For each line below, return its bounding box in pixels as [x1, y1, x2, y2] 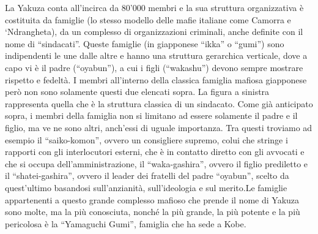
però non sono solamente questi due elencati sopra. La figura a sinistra [5, 85, 270, 98]
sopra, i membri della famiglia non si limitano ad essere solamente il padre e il [5, 109, 298, 122]
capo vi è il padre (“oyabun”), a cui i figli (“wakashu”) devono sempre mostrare [5, 61, 303, 74]
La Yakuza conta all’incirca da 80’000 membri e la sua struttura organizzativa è [5, 1, 304, 13]
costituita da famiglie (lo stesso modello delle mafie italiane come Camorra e [5, 13, 291, 26]
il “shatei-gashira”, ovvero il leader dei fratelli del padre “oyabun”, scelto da [5, 169, 289, 182]
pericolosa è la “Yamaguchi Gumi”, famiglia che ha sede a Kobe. [5, 217, 246, 230]
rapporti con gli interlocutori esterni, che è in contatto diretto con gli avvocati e [5, 145, 305, 158]
